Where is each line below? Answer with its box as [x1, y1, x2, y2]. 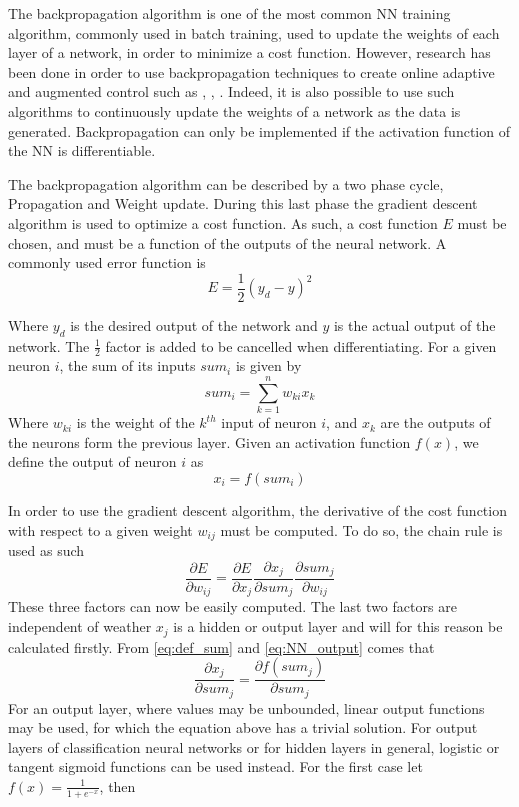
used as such [8, 539, 85, 560]
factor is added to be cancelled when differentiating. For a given [105, 335, 497, 356]
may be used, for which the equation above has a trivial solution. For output [8, 717, 478, 738]
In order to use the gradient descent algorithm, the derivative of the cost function [8, 499, 507, 520]
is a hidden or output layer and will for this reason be [173, 616, 503, 637]
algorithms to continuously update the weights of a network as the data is [8, 100, 461, 121]
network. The [8, 335, 90, 356]
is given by [235, 355, 302, 376]
